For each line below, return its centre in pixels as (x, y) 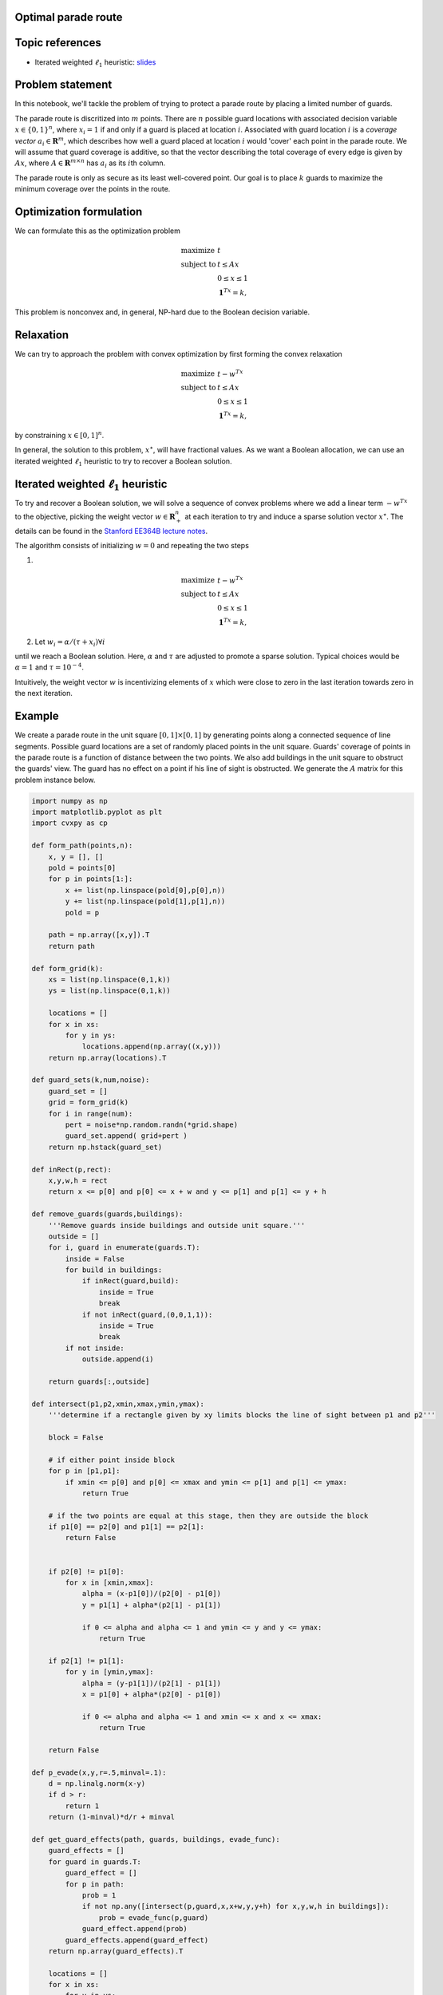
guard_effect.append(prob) (134, 1929)
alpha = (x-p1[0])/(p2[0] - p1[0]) (151, 1594)
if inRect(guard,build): (131, 1281)
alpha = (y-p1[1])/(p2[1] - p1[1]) (151, 1683)
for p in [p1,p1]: (84, 1471)
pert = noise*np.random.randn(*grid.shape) (152, 1125)
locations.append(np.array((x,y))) (151, 1047)
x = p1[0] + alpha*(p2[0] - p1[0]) (151, 1694)
